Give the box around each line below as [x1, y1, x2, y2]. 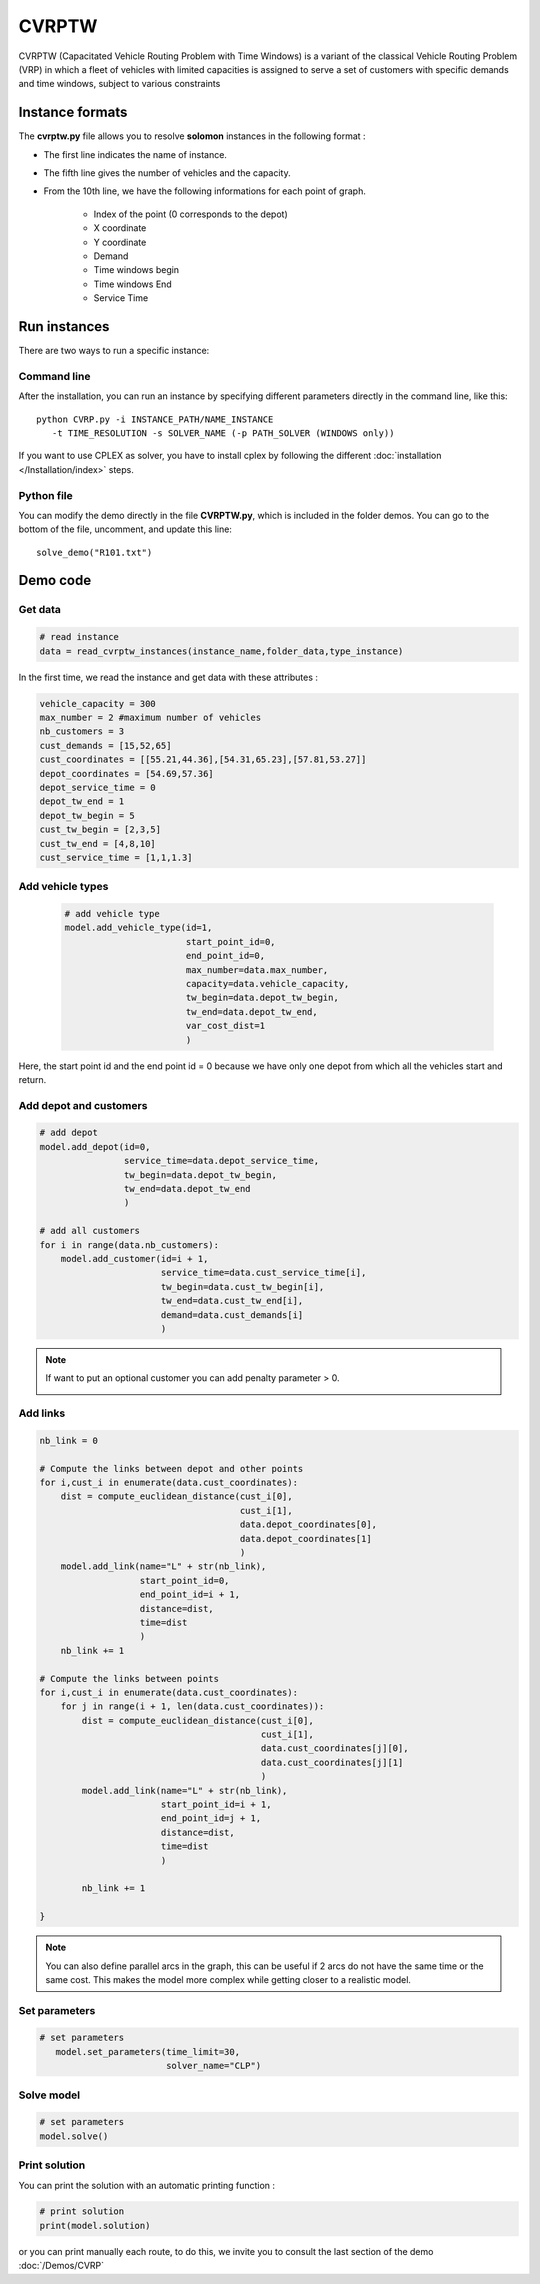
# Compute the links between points [39, 1673, 220, 1684]
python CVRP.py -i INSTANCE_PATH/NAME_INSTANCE [36, 413, 274, 425]
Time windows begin [93, 264, 180, 276]
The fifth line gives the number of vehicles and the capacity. [43, 167, 291, 179]
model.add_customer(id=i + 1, [60, 1253, 209, 1264]
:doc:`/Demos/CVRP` [18, 2260, 105, 2272]
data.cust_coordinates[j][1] [260, 1756, 404, 1768]
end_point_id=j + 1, [160, 1813, 262, 1824]
